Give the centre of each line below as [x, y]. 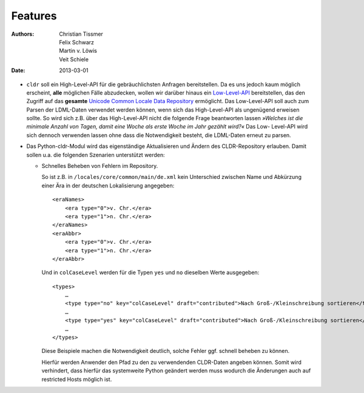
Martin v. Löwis [78, 51]
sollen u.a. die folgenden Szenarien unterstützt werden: [96, 155]
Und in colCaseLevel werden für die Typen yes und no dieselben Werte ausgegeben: [150, 272]
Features [34, 16]
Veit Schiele [74, 59]
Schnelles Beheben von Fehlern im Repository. [100, 166]
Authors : [23, 34]
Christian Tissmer [81, 34]
